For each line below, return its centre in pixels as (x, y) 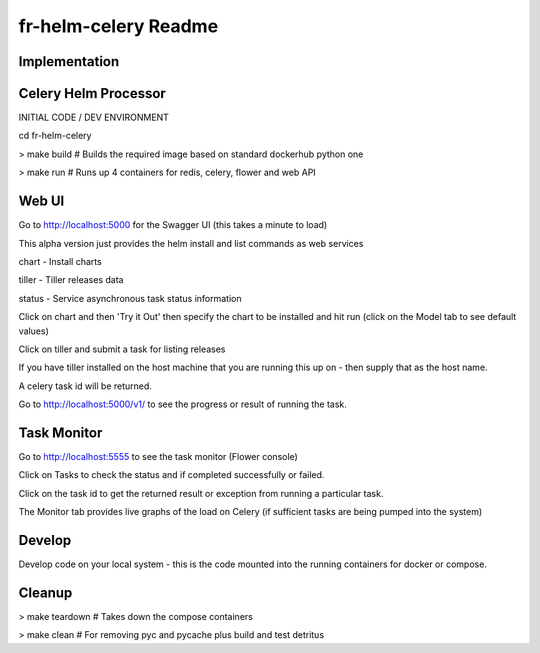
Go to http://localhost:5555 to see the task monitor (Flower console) (158, 456)
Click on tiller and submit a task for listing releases (122, 349)
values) (33, 331)
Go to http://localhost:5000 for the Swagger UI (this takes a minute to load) (173, 225)
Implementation (69, 61)
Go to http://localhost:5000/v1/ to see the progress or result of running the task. (182, 404)
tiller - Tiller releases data (71, 280)
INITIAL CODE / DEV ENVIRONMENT (94, 117)
